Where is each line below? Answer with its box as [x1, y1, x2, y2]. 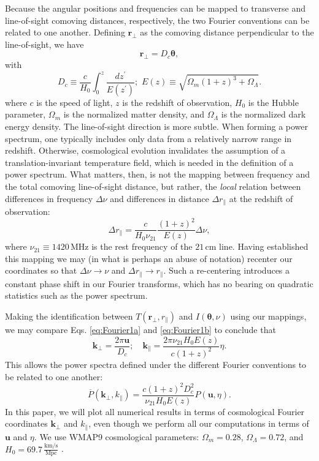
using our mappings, [230, 309, 307, 322]
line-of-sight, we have [5, 37, 84, 50]
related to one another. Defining [5, 26, 125, 39]
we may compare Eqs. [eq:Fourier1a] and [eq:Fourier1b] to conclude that [5, 323, 276, 335]
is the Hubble [248, 96, 299, 108]
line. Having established [219, 240, 309, 253]
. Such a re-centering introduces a [163, 264, 290, 277]
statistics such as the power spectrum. [5, 289, 148, 302]
